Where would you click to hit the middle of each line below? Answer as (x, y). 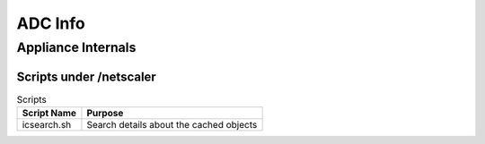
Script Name (49, 114)
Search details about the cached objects (172, 125)
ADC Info (51, 23)
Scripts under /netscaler (86, 76)
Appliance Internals (76, 47)
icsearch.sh (47, 125)
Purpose (105, 114)
